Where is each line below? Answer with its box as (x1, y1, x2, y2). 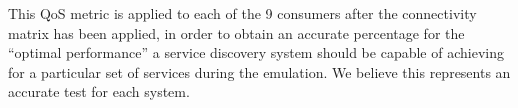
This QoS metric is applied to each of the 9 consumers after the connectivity (8, 3, 477, 23)
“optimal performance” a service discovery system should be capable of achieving (8, 42, 504, 63)
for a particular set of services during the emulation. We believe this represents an (8, 61, 511, 82)
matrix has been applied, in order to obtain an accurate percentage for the (8, 22, 465, 43)
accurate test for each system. (8, 81, 190, 102)
